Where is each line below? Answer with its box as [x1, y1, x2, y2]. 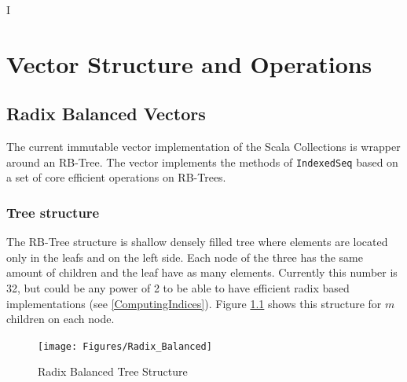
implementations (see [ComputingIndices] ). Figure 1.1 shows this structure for [6, 295, 382, 311]
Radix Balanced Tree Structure [38, 363, 188, 380]
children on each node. [6, 310, 115, 327]
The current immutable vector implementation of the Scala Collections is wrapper [6, 138, 401, 155]
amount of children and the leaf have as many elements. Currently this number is [6, 264, 398, 281]
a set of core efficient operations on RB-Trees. [6, 169, 226, 185]
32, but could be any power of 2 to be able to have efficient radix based [6, 280, 350, 296]
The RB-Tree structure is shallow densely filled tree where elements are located [6, 233, 388, 250]
